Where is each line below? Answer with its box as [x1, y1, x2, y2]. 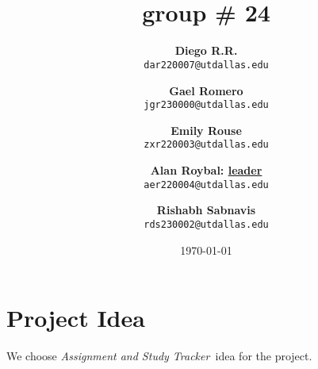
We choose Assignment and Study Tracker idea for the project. [6, 348, 312, 364]
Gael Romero [169, 82, 243, 98]
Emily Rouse [170, 121, 242, 138]
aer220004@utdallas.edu [144, 179, 269, 190]
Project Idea [6, 302, 145, 334]
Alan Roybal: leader [150, 162, 262, 179]
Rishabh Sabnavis [156, 202, 256, 218]
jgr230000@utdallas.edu [144, 99, 269, 111]
